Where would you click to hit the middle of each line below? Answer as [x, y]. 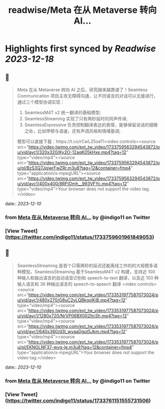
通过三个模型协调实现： [41, 102]
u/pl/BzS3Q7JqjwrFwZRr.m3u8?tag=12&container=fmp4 [74, 168]
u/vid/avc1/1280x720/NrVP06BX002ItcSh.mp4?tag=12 [72, 315]
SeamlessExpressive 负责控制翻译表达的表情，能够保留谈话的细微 [91, 125]
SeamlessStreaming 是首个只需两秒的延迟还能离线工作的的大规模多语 [87, 265]
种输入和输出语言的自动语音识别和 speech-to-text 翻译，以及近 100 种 [88, 278]
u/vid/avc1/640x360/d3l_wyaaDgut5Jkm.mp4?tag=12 [71, 331]
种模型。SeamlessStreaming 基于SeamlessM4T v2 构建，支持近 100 [86, 272]
